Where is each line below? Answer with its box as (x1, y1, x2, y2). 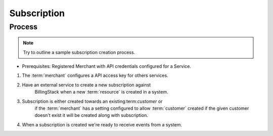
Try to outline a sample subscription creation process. (23, 49, 135, 55)
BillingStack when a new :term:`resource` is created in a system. (34, 89, 169, 95)
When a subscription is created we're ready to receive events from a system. (22, 121, 183, 127)
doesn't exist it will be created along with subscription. (34, 112, 149, 118)
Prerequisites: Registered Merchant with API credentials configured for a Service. (22, 63, 192, 69)
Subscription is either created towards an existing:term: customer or (22, 98, 163, 104)
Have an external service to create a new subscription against (22, 81, 151, 88)
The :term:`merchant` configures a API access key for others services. (22, 72, 169, 78)
